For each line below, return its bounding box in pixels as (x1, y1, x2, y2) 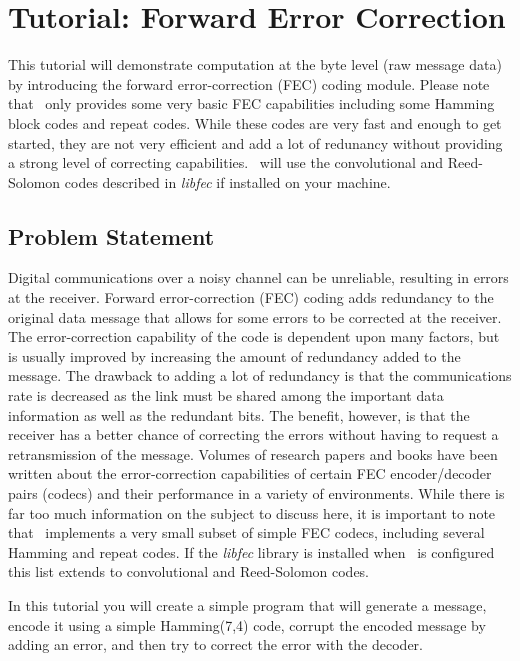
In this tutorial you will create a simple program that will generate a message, (8, 594, 487, 615)
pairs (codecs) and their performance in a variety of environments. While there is (8, 483, 505, 504)
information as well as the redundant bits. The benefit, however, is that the (8, 404, 470, 425)
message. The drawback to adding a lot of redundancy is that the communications (8, 365, 512, 386)
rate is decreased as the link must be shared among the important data (8, 385, 444, 406)
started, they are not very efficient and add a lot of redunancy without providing (8, 132, 503, 153)
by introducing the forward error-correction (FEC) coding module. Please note (8, 73, 490, 94)
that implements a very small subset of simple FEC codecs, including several (8, 522, 485, 543)
